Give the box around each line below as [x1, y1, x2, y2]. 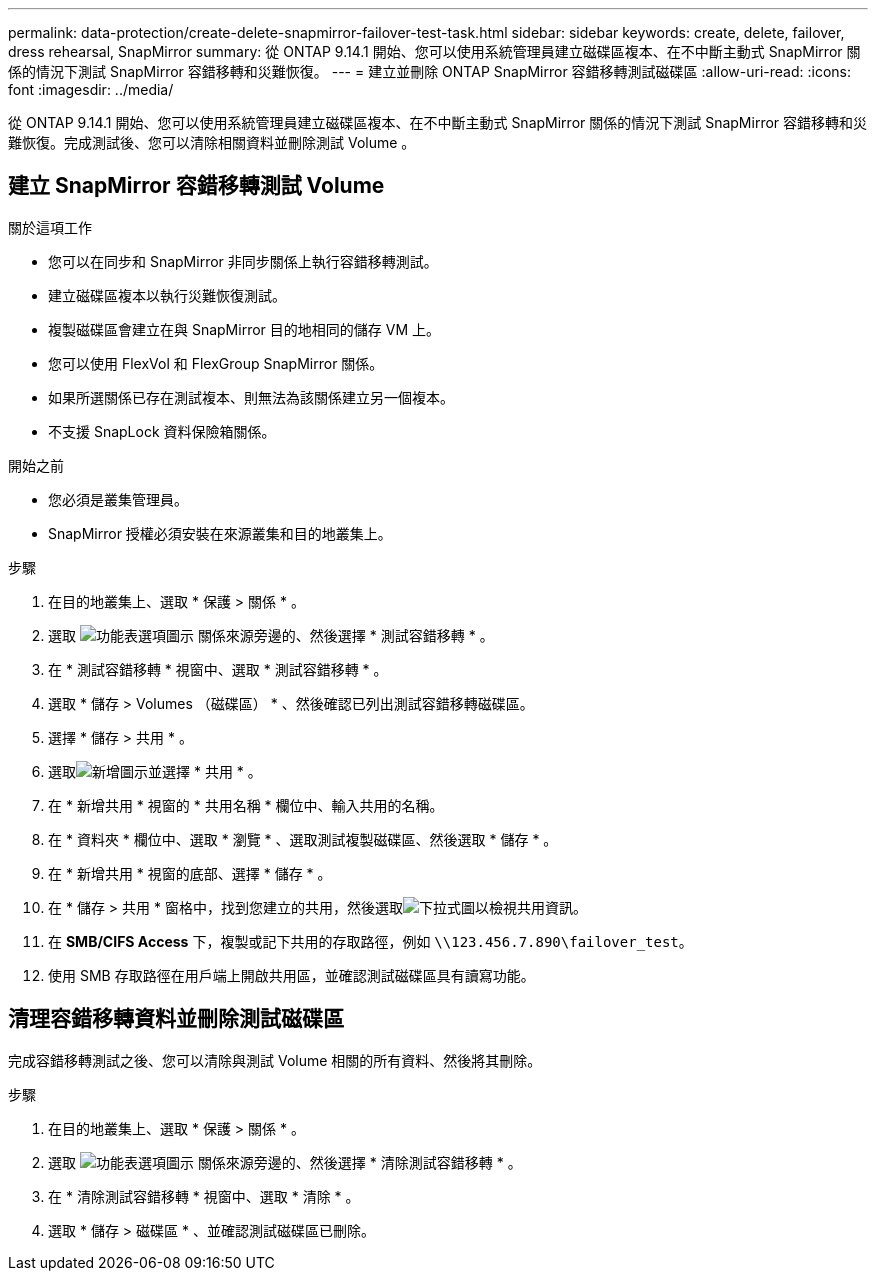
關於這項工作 [8, 218, 92, 236]
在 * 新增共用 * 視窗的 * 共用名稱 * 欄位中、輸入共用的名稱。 [48, 796, 444, 814]
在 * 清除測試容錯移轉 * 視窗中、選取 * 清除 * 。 [48, 1187, 360, 1205]
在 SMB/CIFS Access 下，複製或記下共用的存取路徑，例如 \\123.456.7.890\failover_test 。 [48, 932, 693, 950]
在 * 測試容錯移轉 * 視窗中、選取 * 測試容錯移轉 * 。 [48, 660, 388, 678]
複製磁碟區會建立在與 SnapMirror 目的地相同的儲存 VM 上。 [48, 320, 440, 338]
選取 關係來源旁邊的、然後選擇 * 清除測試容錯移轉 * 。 [48, 1153, 522, 1171]
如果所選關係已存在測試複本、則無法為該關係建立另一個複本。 [48, 388, 454, 406]
